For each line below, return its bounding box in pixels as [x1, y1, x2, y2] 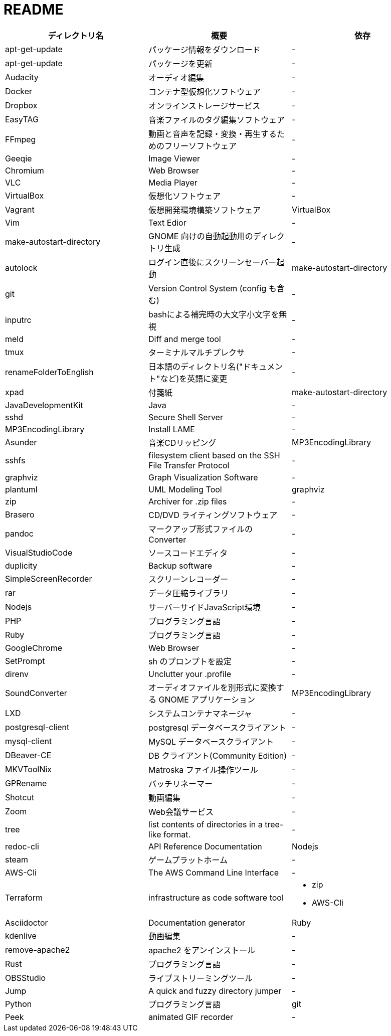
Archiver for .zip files [148, 496, 227, 506]
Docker [5, 86, 33, 96]
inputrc [5, 314, 32, 325]
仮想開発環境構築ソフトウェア [148, 205, 261, 215]
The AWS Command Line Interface [148, 867, 279, 878]
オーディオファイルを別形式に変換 [148, 682, 276, 693]
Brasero [5, 509, 35, 520]
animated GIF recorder [148, 1011, 233, 1022]
